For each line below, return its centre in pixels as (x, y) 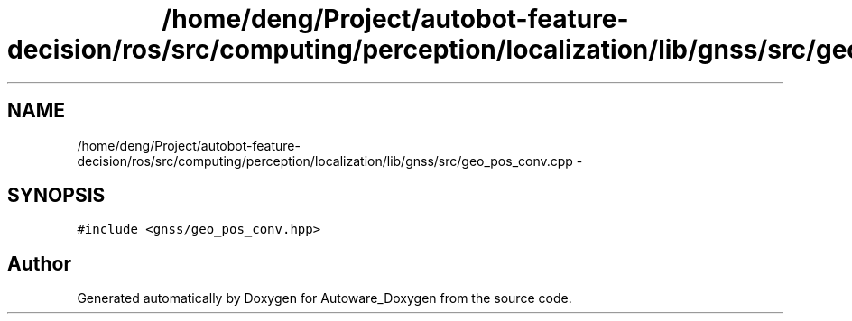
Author (39, 263)
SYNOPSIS (56, 196)
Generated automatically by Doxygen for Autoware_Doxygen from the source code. (324, 298)
